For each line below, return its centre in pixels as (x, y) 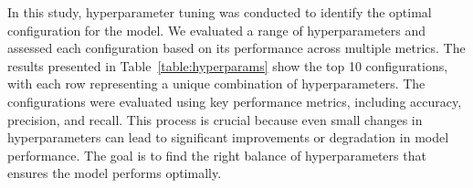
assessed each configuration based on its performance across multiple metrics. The (236, 48)
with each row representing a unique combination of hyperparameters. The (216, 84)
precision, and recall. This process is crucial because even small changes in (215, 119)
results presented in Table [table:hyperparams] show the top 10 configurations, (228, 65)
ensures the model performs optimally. (115, 173)
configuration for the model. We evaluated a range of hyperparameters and (217, 30)
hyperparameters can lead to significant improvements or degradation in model (228, 137)
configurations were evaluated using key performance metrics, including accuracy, (235, 101)
